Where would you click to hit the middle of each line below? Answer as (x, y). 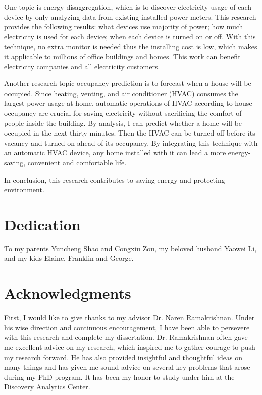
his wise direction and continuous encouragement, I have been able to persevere (127, 327)
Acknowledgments (68, 293)
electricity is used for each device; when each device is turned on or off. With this (130, 36)
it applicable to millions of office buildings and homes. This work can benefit (122, 56)
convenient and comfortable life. (77, 162)
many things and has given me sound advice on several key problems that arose (127, 367)
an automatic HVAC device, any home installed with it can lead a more (115, 152)
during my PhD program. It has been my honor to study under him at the (119, 377)
